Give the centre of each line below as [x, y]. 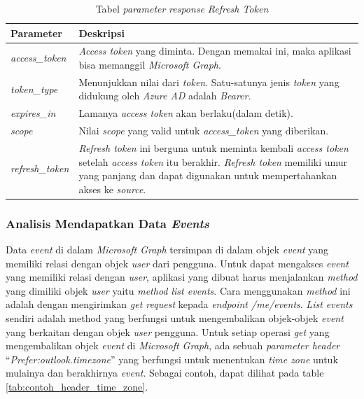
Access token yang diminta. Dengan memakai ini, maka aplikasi [215, 51]
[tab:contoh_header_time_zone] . [77, 387]
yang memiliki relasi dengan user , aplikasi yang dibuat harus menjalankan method [182, 277]
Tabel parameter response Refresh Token [182, 8]
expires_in [33, 113]
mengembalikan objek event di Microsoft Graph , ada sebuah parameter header [173, 345]
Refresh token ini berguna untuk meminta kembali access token [213, 148]
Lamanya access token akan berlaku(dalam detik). [186, 113]
